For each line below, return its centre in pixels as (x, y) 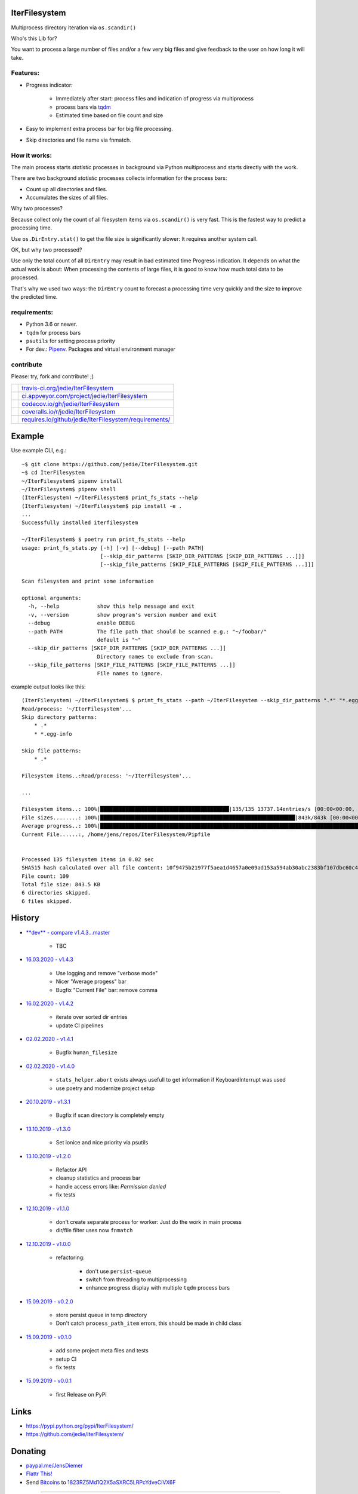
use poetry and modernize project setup (105, 1088)
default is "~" (119, 640)
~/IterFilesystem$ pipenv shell (69, 489)
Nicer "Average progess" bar (91, 982)
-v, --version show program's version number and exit (122, 615)
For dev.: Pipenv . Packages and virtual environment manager (101, 349)
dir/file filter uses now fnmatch (94, 1230)
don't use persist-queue (118, 1271)
